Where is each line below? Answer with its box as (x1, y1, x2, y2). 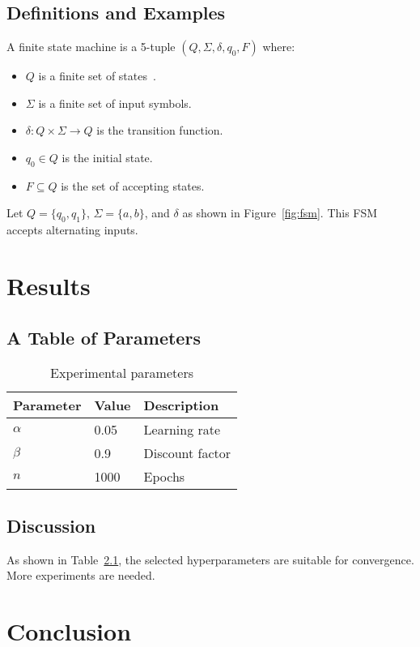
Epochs (143, 467, 185, 486)
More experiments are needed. (6, 567, 155, 584)
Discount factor (143, 443, 231, 463)
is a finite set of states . (38, 67, 156, 84)
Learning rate (143, 420, 221, 439)
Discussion (6, 512, 96, 538)
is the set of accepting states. (61, 177, 205, 194)
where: (262, 38, 295, 55)
